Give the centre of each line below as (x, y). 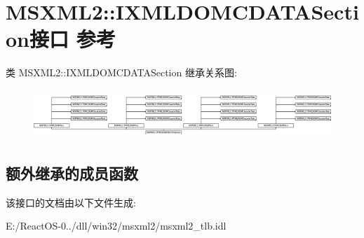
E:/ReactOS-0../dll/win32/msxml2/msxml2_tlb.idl (116, 226)
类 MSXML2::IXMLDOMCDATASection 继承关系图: (121, 72)
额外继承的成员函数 (72, 173)
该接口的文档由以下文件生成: (71, 202)
